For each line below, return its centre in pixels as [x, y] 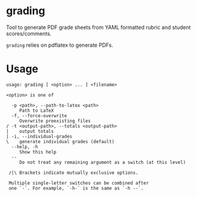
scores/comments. [29, 33]
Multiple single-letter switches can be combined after [79, 183]
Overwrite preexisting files [55, 121]
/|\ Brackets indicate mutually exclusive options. [73, 173]
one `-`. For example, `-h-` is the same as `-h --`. [76, 188]
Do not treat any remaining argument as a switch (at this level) [102, 162]
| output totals [30, 131]
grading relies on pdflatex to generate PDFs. [60, 45]
